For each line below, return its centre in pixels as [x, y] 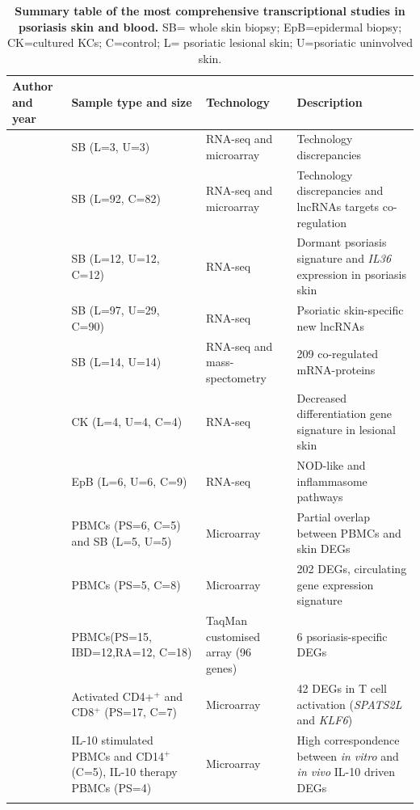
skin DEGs [323, 548]
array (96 [229, 652]
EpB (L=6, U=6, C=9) [129, 481]
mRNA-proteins [336, 369]
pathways [320, 497]
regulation [322, 222]
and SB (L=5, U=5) [122, 540]
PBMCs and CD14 [118, 755]
